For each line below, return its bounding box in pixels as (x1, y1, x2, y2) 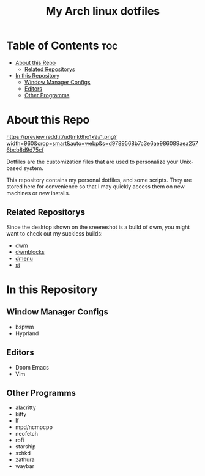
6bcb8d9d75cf (6, 146, 44, 154)
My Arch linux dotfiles (45, 4, 160, 18)
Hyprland (15, 329, 39, 337)
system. (23, 164, 44, 172)
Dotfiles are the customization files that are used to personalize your (6, 158, 179, 165)
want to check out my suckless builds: (6, 229, 103, 237)
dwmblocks (15, 248, 45, 255)
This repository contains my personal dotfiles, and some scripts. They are (6, 176, 192, 184)
